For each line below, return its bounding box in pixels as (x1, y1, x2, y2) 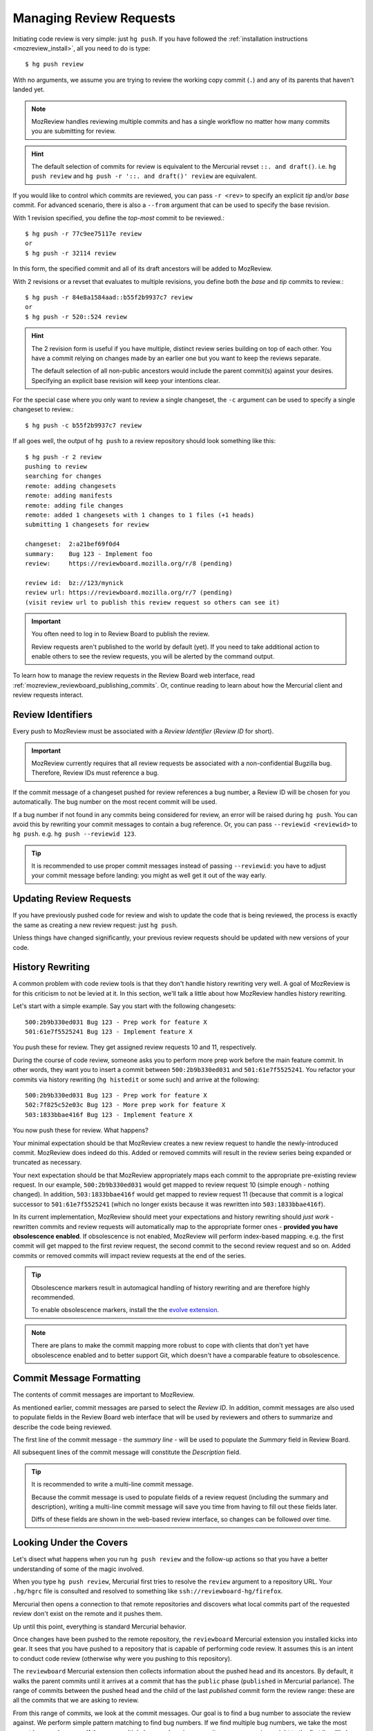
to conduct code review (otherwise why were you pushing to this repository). (12, 1654, 232, 1662)
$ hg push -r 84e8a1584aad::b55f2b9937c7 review (25, 293, 193, 301)
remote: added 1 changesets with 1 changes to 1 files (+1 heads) (25, 511, 255, 519)
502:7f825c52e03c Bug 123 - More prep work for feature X (25, 1101, 226, 1109)
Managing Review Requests (12, 10, 176, 26)
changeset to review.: (12, 405, 74, 413)
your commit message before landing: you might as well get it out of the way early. (31, 871, 267, 879)
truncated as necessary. (12, 1158, 82, 1167)
